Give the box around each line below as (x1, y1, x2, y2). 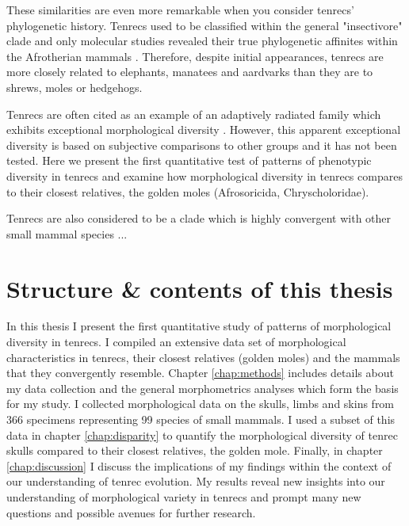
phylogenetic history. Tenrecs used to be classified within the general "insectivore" (6, 17, 403, 33)
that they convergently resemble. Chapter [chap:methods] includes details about (6, 364, 394, 381)
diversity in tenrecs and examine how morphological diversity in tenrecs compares (6, 167, 403, 184)
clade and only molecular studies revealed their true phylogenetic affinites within (6, 32, 398, 49)
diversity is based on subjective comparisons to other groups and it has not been (6, 136, 397, 153)
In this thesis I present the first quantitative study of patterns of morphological (6, 318, 392, 334)
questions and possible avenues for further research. (6, 504, 256, 520)
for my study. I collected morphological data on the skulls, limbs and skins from (6, 395, 395, 412)
